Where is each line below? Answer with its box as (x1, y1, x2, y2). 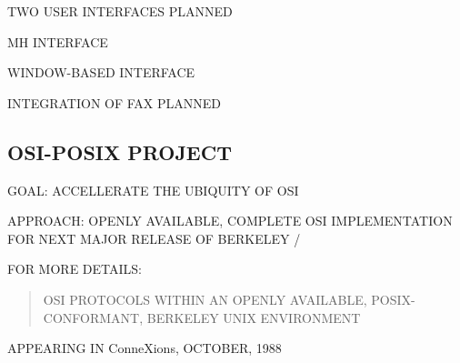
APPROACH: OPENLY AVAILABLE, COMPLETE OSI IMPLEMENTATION (7, 211, 453, 230)
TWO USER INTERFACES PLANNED (7, 2, 233, 20)
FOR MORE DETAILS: (7, 259, 142, 278)
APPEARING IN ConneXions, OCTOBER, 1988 (7, 338, 282, 358)
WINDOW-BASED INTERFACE (7, 63, 195, 82)
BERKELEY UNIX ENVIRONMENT (146, 308, 361, 327)
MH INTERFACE (7, 32, 108, 51)
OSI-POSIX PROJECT (7, 137, 232, 166)
